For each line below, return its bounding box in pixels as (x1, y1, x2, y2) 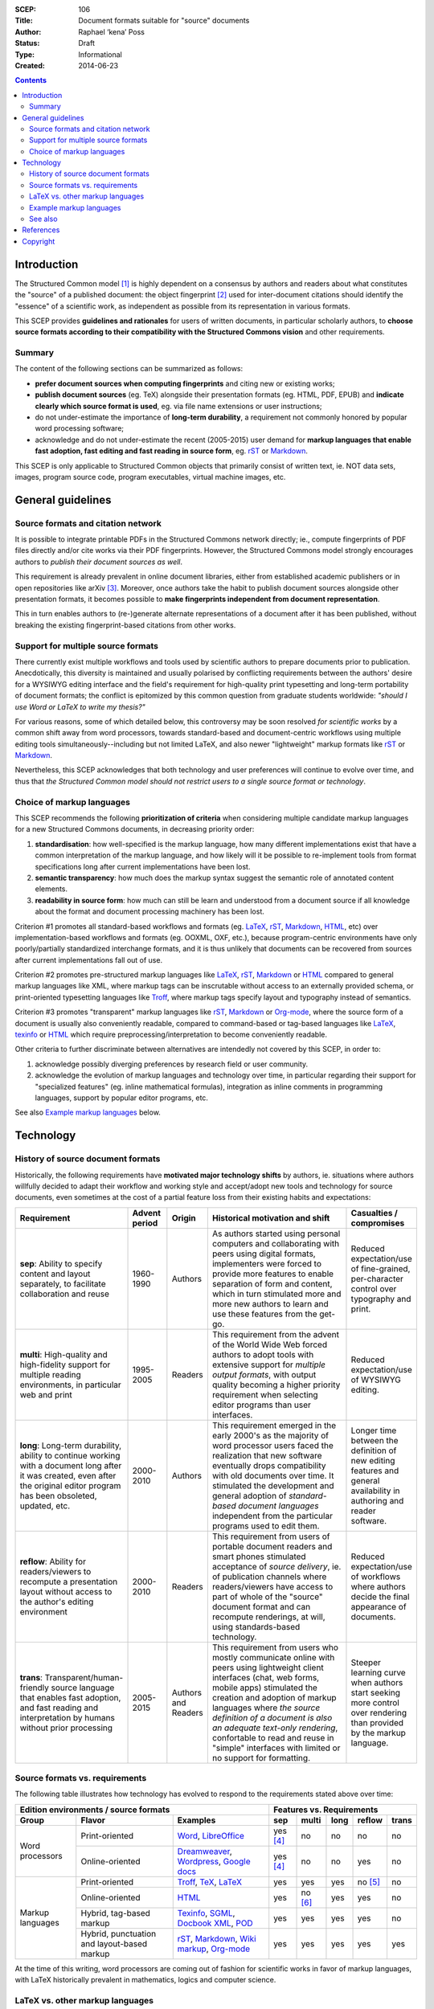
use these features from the (211, 1308, 317, 1320)
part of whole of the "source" (211, 1591, 323, 1602)
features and (350, 1465, 399, 1476)
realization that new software (211, 1450, 322, 1461)
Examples (177, 1815, 216, 1826)
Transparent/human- (44, 1671, 124, 1683)
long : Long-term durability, (19, 1439, 122, 1450)
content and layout (19, 1268, 91, 1279)
